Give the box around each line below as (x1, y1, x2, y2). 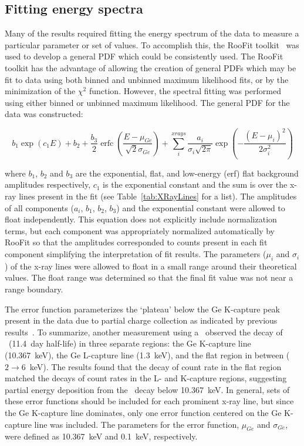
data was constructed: (5, 108, 83, 120)
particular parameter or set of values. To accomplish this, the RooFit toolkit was (5, 38, 299, 51)
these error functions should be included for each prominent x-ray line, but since (5, 395, 294, 407)
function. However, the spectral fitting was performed (89, 85, 281, 97)
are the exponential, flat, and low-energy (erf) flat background (75, 167, 299, 179)
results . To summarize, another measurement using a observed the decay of (5, 325, 283, 338)
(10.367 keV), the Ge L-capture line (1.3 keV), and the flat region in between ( (5, 349, 290, 361)
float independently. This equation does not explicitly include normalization (5, 213, 277, 225)
